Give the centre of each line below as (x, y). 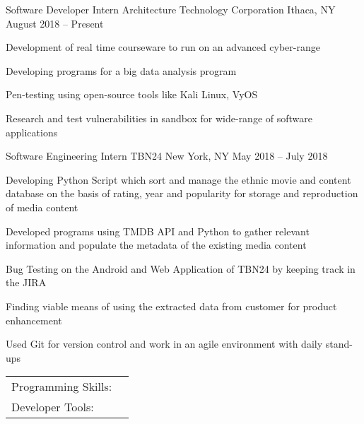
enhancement (34, 320)
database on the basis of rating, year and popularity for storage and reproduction (182, 193)
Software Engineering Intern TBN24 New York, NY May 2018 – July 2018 (167, 156)
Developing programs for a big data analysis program (121, 70)
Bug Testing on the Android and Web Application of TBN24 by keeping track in (181, 268)
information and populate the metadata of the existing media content (156, 245)
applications (32, 132)
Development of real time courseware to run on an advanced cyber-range (163, 47)
